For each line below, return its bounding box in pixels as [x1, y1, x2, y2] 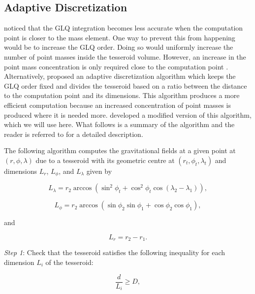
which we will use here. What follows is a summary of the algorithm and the [4, 119, 235, 130]
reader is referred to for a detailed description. [4, 129, 143, 139]
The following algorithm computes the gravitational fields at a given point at [4, 145, 236, 156]
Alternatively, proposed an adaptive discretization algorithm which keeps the [4, 71, 236, 81]
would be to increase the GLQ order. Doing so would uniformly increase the [4, 42, 233, 52]
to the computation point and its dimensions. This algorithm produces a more [4, 90, 240, 100]
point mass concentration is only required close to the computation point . [4, 61, 228, 71]
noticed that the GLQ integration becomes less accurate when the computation [4, 23, 243, 33]
